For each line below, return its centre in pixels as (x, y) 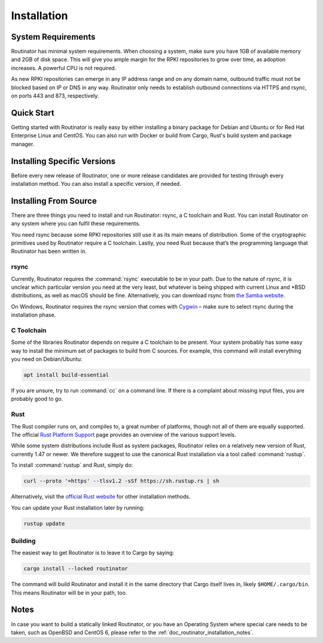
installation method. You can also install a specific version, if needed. (96, 184)
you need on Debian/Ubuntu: (47, 359)
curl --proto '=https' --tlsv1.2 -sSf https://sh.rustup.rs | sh (121, 481)
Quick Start (33, 113)
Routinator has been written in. (49, 251)
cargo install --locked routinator (76, 569)
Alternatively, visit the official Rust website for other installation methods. (101, 497)
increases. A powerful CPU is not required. (64, 68)
